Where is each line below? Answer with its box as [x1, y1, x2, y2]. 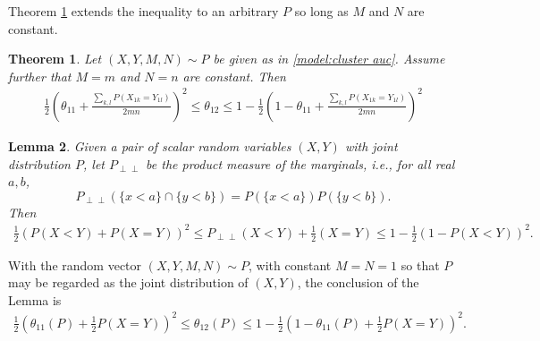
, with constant [249, 255, 332, 274]
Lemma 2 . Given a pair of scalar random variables [8, 136, 291, 155]
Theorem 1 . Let [8, 49, 102, 68]
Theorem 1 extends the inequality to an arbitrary [8, 2, 279, 20]
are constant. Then [182, 66, 286, 85]
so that [401, 255, 440, 274]
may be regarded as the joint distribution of [8, 273, 249, 292]
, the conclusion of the [297, 273, 419, 292]
